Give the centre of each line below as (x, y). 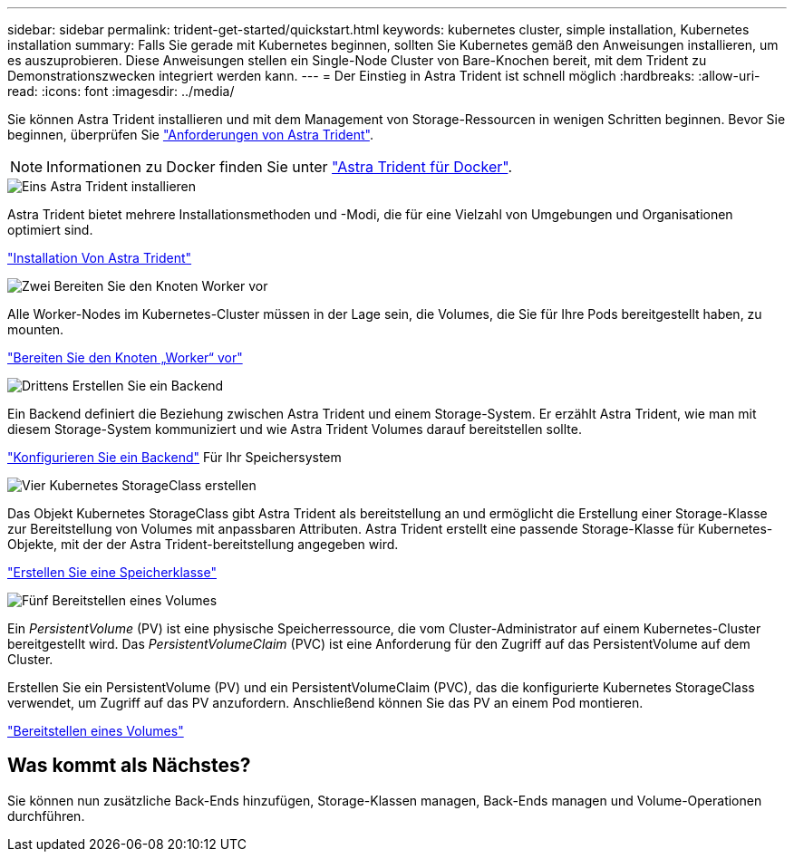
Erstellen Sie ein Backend (148, 386)
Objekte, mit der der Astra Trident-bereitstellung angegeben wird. (203, 544)
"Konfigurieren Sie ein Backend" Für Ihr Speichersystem (174, 457)
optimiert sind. (50, 230)
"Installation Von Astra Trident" (100, 258)
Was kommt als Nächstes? (129, 766)
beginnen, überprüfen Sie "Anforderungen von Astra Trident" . (190, 135)
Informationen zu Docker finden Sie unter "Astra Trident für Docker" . (279, 167)
